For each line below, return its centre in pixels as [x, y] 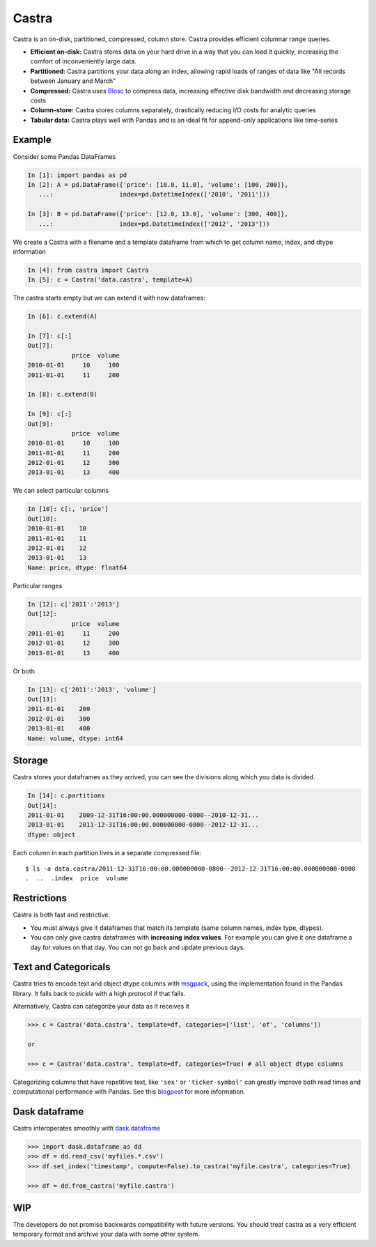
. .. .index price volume [77, 879]
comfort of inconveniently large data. [84, 61]
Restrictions [40, 898]
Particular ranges [38, 586]
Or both [24, 671]
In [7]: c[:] [50, 336]
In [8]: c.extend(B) [62, 395]
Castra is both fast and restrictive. [62, 915]
